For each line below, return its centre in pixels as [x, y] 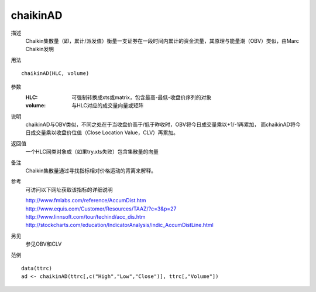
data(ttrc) [37, 268]
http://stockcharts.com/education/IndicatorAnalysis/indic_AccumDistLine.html [119, 225]
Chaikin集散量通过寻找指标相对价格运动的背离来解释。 [91, 171]
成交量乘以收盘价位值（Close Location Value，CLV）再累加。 [104, 133]
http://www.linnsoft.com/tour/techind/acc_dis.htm [85, 216]
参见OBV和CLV [44, 244]
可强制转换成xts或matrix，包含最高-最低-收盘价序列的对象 [142, 97]
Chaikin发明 [40, 49]
